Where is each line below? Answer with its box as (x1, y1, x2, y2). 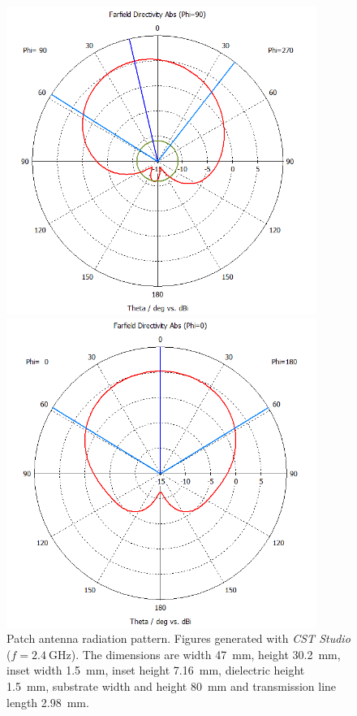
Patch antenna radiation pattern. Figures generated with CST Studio (6, 630, 351, 647)
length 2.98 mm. (6, 693, 89, 710)
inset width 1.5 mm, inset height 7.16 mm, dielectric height (6, 662, 305, 679)
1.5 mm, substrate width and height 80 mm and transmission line (6, 678, 337, 695)
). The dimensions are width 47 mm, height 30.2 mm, (71, 645, 341, 662)
